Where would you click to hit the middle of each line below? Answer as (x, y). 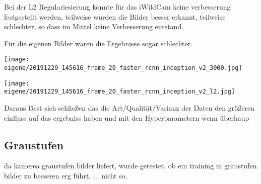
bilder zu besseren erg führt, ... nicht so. (66, 175)
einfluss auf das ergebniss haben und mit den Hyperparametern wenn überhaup (127, 117)
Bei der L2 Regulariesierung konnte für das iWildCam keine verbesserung (117, 7)
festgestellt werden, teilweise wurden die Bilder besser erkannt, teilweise (115, 16)
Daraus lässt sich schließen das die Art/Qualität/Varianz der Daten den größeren (129, 108)
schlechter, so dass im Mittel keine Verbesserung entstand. (94, 26)
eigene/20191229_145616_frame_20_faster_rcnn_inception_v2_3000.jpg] (123, 68)
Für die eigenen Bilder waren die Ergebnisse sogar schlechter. (99, 43)
